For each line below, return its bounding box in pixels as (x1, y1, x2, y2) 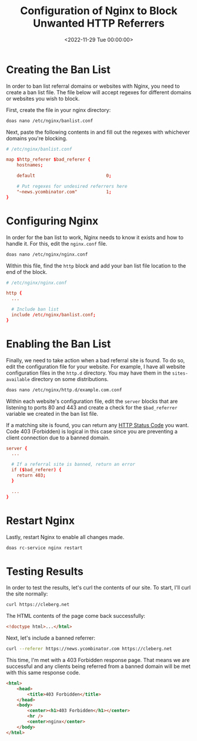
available (6, 376, 31, 382)
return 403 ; (16, 472, 46, 478)
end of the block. (6, 268, 48, 275)
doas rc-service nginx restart (6, 545, 83, 551)
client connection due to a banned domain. (6, 434, 110, 441)
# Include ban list (11, 306, 59, 313)
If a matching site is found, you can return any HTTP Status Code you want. (6, 421, 189, 428)
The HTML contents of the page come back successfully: (6, 613, 146, 620)
